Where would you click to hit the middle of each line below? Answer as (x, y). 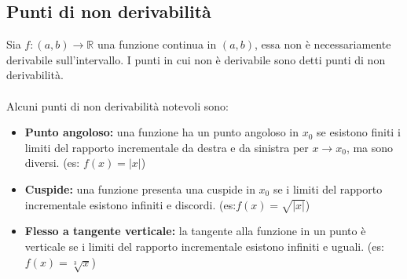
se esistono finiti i (359, 132)
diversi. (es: (52, 163)
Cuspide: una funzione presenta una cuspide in (140, 188)
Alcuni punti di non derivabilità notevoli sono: (117, 105)
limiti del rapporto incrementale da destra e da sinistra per (167, 147)
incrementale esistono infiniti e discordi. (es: (130, 204)
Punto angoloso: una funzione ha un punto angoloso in (161, 132)
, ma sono (370, 147)
